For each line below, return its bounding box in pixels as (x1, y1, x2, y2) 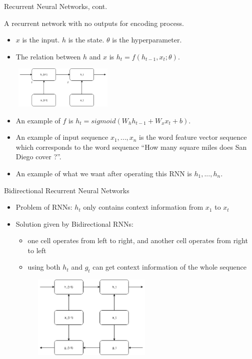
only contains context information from (83, 202, 203, 212)
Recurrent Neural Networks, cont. (4, 1, 107, 11)
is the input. (22, 34, 60, 45)
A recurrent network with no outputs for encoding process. (4, 17, 184, 28)
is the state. (68, 34, 104, 45)
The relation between (15, 51, 81, 61)
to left (27, 245, 46, 255)
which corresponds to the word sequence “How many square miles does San (15, 141, 247, 152)
